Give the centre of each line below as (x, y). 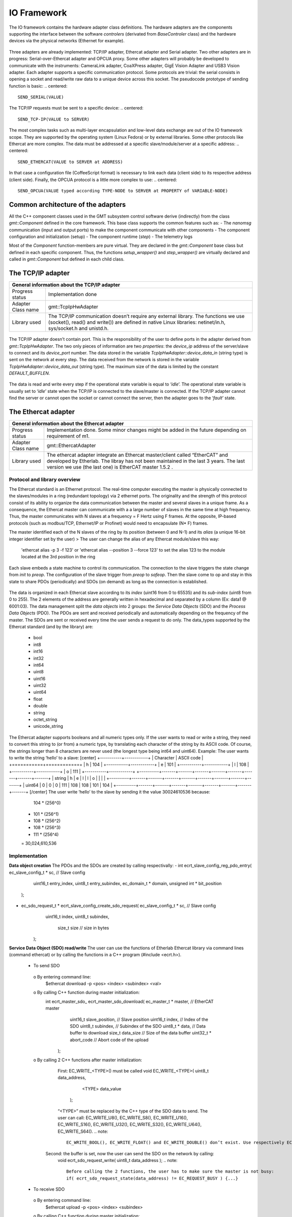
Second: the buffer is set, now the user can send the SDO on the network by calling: (130, 1153)
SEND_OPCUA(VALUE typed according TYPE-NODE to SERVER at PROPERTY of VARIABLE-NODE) (123, 191)
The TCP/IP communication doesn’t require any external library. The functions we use (146, 316)
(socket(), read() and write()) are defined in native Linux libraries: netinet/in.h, (137, 322)
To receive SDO (49, 1189)
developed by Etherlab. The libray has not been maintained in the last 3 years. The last (146, 461)
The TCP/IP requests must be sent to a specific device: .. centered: (76, 108)
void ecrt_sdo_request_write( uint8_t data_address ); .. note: (118, 1160)
